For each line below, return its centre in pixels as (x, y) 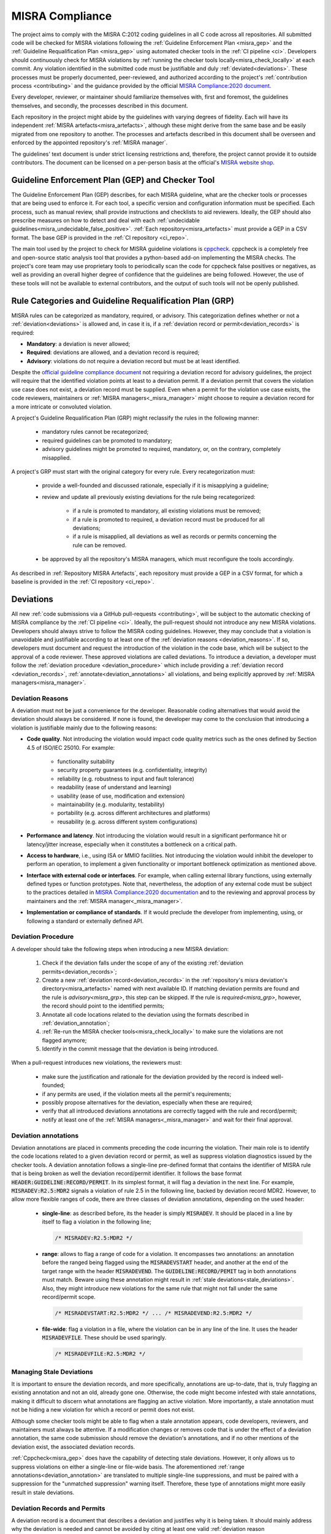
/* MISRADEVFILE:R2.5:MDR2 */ (100, 1354)
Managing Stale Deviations (52, 1371)
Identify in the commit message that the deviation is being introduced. (130, 1049)
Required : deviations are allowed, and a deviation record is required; (113, 352)
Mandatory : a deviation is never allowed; (78, 344)
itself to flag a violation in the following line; (97, 1222)
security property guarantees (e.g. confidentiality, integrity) (132, 770)
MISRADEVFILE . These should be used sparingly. (104, 1338)
